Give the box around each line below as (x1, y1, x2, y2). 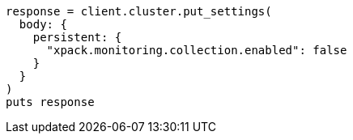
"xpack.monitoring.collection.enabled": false (46, 44, 347, 57)
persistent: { (32, 31, 122, 44)
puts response (6, 95, 95, 108)
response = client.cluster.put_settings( (6, 5, 272, 18)
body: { (19, 18, 67, 31)
